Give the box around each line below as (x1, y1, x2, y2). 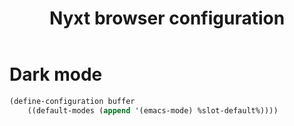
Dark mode (9, 63, 103, 86)
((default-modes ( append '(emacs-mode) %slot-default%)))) (27, 105, 279, 116)
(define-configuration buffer (9, 96, 136, 106)
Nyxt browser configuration (48, 7, 286, 30)
